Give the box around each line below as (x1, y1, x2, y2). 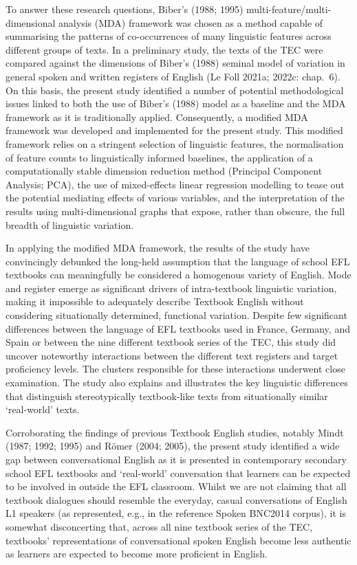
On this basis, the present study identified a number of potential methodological (6, 82, 344, 97)
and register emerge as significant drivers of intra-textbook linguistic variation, (6, 280, 337, 295)
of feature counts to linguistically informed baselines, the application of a (6, 150, 313, 164)
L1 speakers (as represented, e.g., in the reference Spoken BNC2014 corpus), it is (6, 506, 346, 520)
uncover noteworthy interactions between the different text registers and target (6, 348, 338, 362)
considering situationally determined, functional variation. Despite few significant (6, 308, 347, 322)
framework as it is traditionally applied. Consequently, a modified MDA (6, 109, 308, 124)
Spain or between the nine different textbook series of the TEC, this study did (6, 335, 336, 349)
